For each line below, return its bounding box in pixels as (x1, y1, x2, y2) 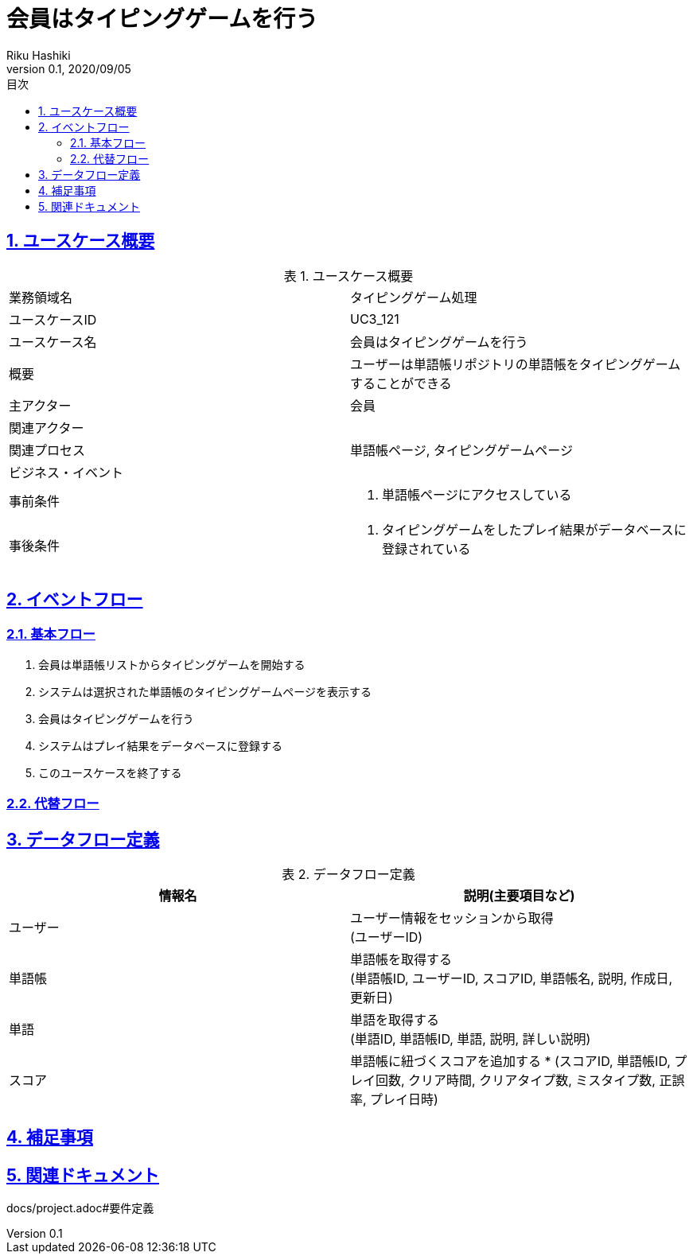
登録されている (382, 540, 471, 557)
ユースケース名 (9, 333, 97, 350)
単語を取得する (350, 1012, 440, 1029)
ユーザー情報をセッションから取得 (350, 910, 554, 927)
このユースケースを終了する (38, 765, 182, 780)
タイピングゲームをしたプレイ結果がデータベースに (382, 521, 687, 538)
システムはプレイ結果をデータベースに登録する (38, 738, 282, 752)
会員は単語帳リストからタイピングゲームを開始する (38, 657, 306, 671)
